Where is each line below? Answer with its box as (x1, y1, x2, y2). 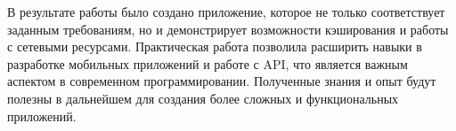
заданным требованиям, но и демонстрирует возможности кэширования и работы (7, 19, 449, 38)
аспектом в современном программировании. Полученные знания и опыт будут (7, 72, 436, 90)
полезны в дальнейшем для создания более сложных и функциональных (7, 89, 399, 107)
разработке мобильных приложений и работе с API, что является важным (7, 54, 408, 73)
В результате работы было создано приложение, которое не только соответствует (7, 3, 445, 20)
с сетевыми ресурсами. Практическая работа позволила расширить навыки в (7, 37, 422, 56)
